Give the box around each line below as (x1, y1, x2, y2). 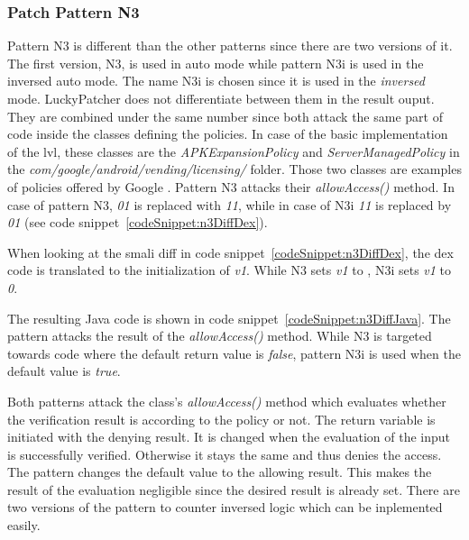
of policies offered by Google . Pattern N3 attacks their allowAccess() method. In (7, 177, 455, 196)
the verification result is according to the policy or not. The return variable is (7, 409, 436, 428)
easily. (7, 516, 41, 535)
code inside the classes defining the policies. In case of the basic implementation (7, 124, 448, 143)
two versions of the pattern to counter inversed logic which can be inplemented (7, 498, 443, 517)
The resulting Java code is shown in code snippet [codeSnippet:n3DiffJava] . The (7, 308, 451, 327)
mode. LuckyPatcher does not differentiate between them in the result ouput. (7, 89, 435, 107)
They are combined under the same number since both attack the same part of (7, 106, 443, 125)
